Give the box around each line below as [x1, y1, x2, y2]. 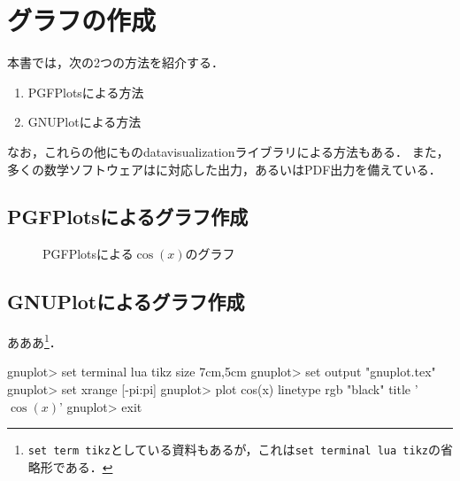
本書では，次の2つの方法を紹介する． [7, 53, 224, 72]
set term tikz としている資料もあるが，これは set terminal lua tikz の [27, 440, 441, 459]
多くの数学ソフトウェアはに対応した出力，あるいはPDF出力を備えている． [7, 159, 441, 178]
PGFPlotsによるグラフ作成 [7, 203, 249, 230]
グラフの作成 [7, 2, 157, 38]
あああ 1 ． [7, 330, 62, 351]
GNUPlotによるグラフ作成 [7, 288, 245, 315]
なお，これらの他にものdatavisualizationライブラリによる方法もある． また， [7, 142, 449, 160]
